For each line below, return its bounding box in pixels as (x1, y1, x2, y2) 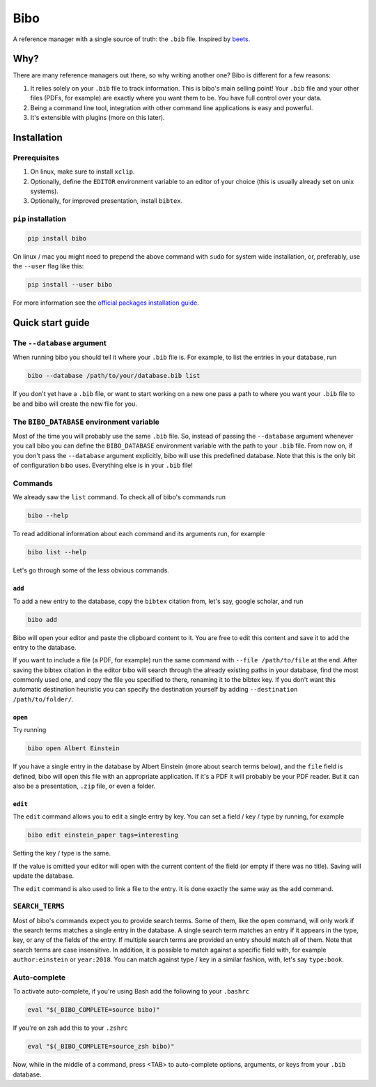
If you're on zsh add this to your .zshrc (13, 1024, 128, 1032)
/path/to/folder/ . (13, 694, 74, 704)
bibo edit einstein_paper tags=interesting (27, 831, 179, 839)
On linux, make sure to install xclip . (30, 167, 135, 176)
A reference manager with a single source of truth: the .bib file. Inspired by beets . (13, 35, 251, 43)
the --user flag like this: (13, 262, 84, 271)
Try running (13, 726, 47, 734)
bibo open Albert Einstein (27, 745, 120, 752)
